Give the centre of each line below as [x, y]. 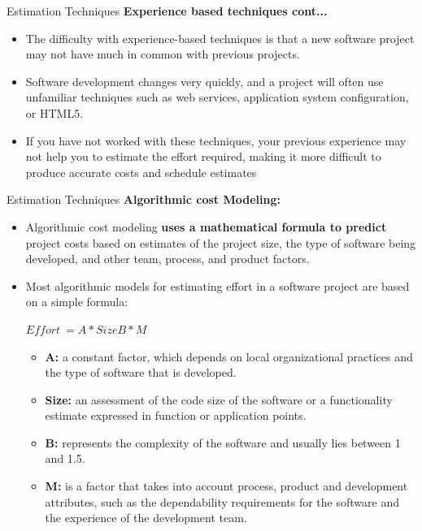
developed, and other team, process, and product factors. [167, 259]
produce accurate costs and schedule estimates [141, 172]
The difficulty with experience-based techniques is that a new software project [220, 38]
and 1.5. [65, 458]
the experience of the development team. [146, 518]
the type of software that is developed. [141, 372]
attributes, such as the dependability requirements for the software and [222, 501]
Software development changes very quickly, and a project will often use [204, 81]
